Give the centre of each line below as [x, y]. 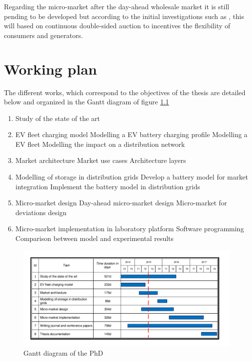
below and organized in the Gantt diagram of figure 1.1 [87, 102]
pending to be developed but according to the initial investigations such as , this [124, 16]
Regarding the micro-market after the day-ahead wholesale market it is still [117, 6]
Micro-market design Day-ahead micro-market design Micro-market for [121, 203]
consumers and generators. [44, 35]
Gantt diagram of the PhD [63, 353]
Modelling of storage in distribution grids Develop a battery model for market [132, 177]
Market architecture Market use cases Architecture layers [101, 160]
